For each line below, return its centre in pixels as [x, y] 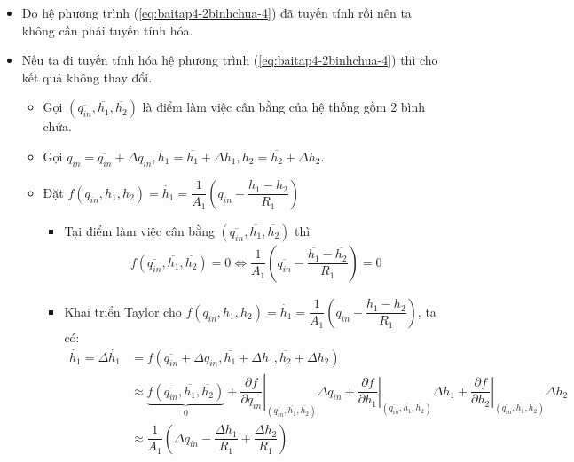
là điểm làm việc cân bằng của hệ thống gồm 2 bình [284, 107]
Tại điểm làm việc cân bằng [139, 230]
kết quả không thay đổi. [87, 77]
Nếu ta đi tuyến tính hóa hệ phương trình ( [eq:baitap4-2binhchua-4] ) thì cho [230, 60]
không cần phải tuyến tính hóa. [107, 30]
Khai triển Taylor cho [123, 311]
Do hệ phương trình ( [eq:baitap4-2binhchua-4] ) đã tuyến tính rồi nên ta [216, 12]
